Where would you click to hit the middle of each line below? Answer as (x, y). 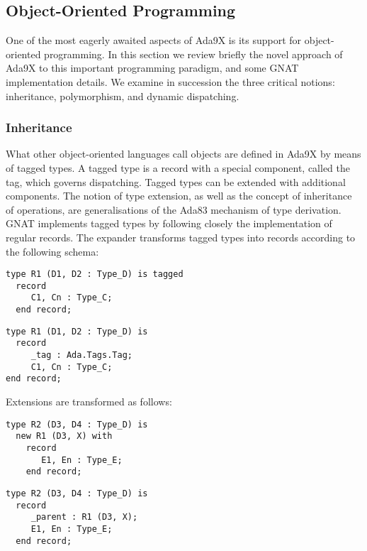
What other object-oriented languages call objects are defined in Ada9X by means (183, 154)
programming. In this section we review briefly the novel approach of (193, 54)
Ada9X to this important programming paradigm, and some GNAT (152, 68)
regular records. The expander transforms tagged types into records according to (181, 237)
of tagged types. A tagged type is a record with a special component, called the (178, 167)
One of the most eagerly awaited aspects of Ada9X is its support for (154, 40)
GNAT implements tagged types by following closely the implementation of (169, 223)
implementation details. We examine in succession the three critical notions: (170, 81)
